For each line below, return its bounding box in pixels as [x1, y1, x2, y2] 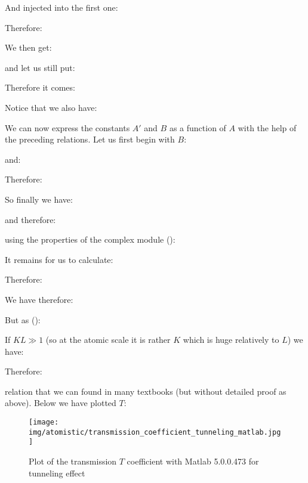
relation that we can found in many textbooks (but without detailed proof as [5, 385, 287, 397]
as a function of [169, 121, 226, 134]
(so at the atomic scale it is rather [45, 333, 171, 346]
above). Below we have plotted [5, 397, 116, 409]
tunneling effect [29, 466, 85, 479]
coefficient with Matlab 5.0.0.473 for [127, 455, 259, 467]
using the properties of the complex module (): [5, 233, 175, 246]
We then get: [5, 41, 52, 54]
